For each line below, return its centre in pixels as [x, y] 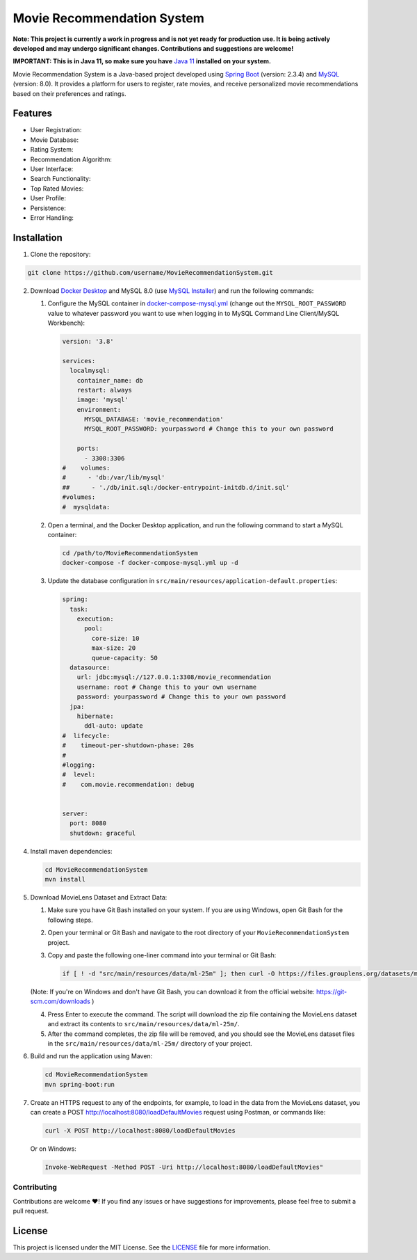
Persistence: [48, 208]
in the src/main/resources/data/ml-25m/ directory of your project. [150, 1043]
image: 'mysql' [103, 400]
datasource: [90, 668]
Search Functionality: [60, 179]
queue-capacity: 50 [124, 658]
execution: [95, 619]
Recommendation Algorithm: [71, 159]
